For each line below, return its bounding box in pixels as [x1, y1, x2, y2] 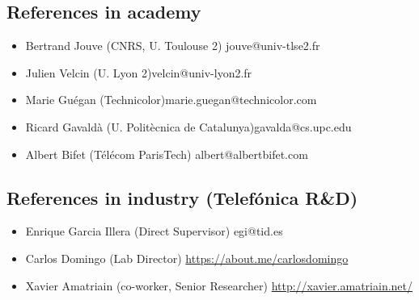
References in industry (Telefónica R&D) [6, 185, 358, 210]
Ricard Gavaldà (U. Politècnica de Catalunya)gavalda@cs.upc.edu [25, 118, 352, 135]
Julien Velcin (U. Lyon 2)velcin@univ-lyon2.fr [25, 64, 252, 81]
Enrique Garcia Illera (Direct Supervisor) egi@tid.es [25, 223, 283, 240]
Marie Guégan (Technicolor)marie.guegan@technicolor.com [25, 91, 317, 108]
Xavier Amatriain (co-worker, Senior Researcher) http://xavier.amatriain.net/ [25, 277, 413, 294]
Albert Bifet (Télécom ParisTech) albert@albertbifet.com [25, 145, 308, 162]
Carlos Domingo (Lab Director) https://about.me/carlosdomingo [25, 249, 349, 266]
